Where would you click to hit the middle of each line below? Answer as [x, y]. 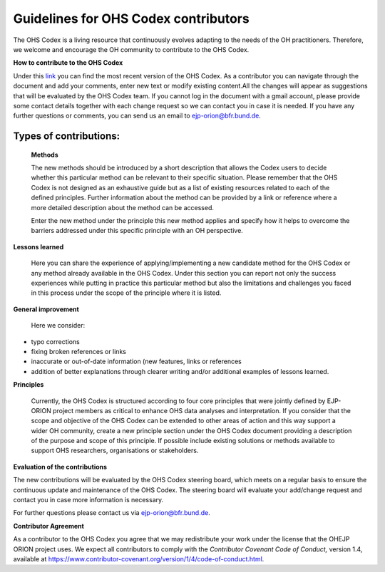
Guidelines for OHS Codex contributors [131, 19]
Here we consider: [58, 326]
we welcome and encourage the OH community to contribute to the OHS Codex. [131, 49]
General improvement [46, 309]
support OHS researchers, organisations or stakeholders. [115, 451]
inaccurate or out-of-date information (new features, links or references [136, 362]
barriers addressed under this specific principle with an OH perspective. [137, 231]
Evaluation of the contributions [60, 467]
